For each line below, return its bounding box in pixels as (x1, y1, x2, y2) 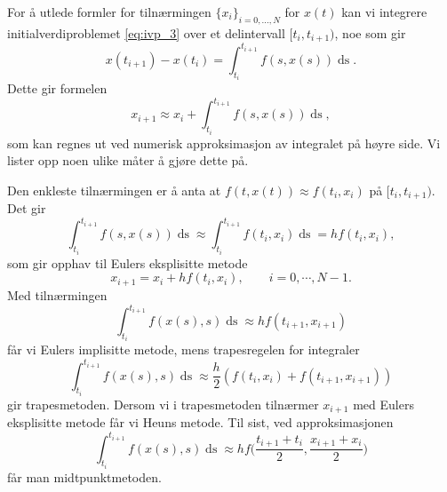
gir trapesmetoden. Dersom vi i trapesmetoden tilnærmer (7, 395, 319, 413)
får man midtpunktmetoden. (7, 467, 162, 486)
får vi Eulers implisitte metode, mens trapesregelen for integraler (7, 340, 360, 359)
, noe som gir (334, 23, 406, 42)
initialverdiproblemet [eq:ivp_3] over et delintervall (7, 23, 285, 42)
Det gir (7, 199, 46, 218)
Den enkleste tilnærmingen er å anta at (7, 180, 221, 199)
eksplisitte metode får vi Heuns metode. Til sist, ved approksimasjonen (7, 413, 394, 432)
